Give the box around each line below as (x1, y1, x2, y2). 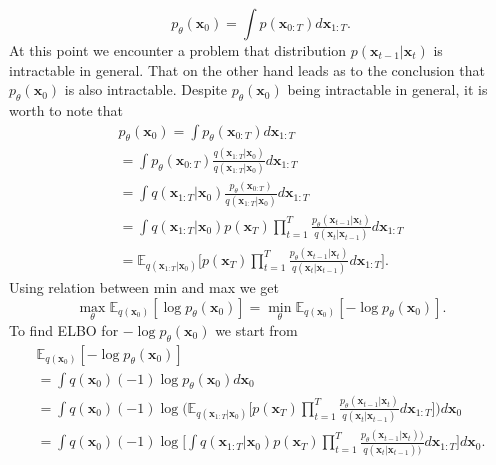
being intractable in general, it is (287, 79, 488, 100)
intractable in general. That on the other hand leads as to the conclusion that (9, 59, 485, 80)
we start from (215, 319, 298, 340)
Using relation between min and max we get (9, 276, 279, 297)
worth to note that (9, 99, 123, 120)
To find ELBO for (9, 319, 119, 340)
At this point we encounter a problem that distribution (9, 40, 347, 60)
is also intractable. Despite (64, 79, 227, 100)
